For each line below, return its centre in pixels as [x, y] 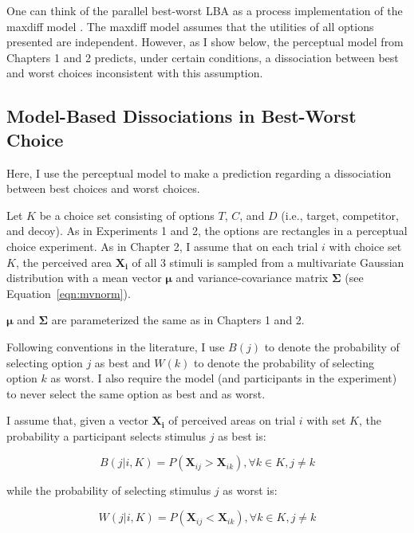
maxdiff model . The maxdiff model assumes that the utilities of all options [190, 26]
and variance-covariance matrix [252, 278]
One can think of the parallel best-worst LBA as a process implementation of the [205, 10]
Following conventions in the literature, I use [116, 346]
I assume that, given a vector [77, 420]
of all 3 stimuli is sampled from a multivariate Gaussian [268, 262]
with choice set [365, 246]
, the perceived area [64, 262]
